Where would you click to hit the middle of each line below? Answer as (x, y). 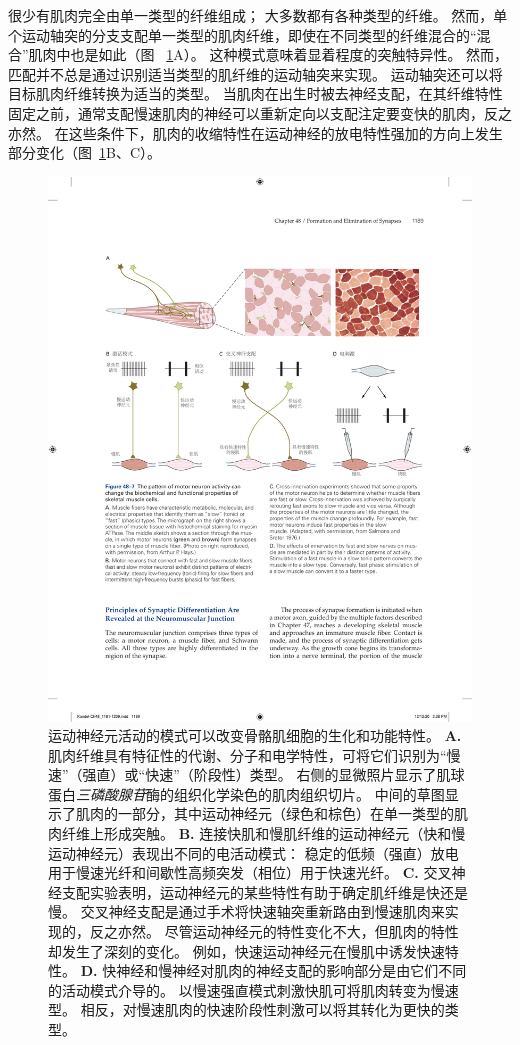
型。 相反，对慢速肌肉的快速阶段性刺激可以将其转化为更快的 (246, 1009)
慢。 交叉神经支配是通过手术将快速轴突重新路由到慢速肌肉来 (246, 911)
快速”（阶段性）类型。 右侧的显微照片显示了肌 (298, 774)
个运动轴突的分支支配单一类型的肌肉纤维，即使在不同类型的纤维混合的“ (242, 34)
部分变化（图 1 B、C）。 (85, 152)
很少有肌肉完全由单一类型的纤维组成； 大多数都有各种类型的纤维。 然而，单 (258, 15)
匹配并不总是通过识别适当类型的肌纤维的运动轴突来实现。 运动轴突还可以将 (255, 73)
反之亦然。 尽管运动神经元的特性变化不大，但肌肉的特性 (274, 931)
